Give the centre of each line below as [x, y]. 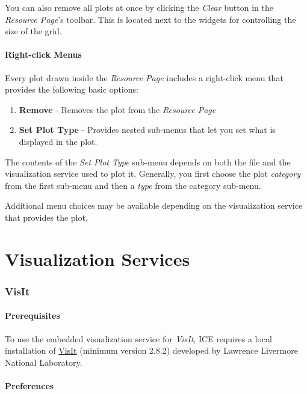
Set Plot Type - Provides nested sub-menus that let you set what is [147, 130]
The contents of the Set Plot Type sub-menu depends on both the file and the [148, 162]
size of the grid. [33, 31]
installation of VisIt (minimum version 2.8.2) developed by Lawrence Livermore [151, 350]
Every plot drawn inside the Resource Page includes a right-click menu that [144, 77]
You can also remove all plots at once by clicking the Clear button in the [139, 7]
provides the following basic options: [72, 89]
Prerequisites [33, 316]
